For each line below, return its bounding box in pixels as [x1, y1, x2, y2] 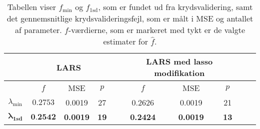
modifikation [154, 67, 205, 78]
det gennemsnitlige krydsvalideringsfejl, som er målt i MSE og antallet [6, 12, 253, 24]
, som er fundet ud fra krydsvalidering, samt [98, 1, 253, 12]
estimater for [103, 35, 148, 47]
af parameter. [14, 24, 62, 35]
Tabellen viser [7, 1, 56, 12]
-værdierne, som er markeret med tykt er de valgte [68, 24, 245, 35]
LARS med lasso [146, 55, 213, 67]
